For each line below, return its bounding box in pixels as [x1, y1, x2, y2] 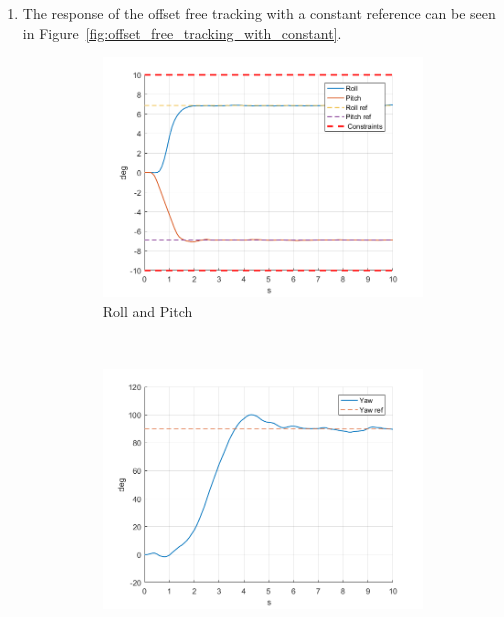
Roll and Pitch [102, 300, 193, 321]
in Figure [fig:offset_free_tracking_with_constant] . [22, 22, 342, 43]
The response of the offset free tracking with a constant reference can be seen [22, 3, 496, 23]
